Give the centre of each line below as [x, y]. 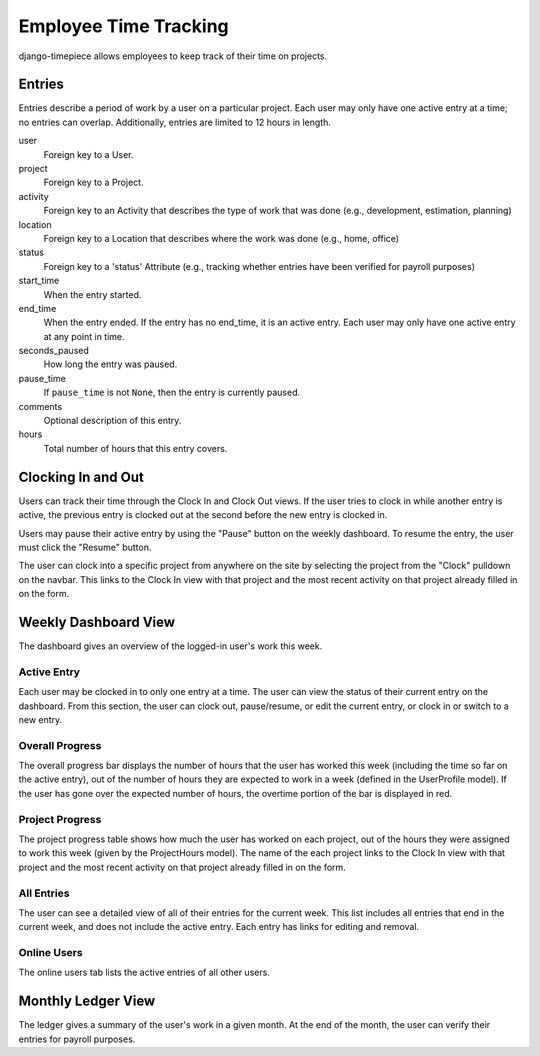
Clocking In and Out [81, 476]
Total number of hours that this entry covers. [135, 448]
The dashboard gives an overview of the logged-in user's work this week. [170, 646]
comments [40, 406]
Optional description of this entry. [112, 421]
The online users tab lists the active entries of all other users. [144, 972]
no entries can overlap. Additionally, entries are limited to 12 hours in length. [175, 122]
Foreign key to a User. [88, 154]
